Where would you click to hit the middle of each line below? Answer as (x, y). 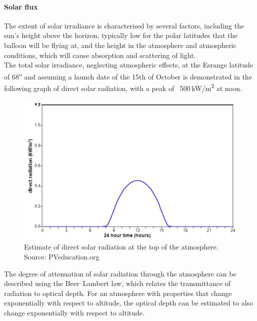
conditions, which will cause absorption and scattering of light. (100, 55)
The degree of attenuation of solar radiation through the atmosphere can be (120, 273)
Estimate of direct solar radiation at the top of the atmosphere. (121, 247)
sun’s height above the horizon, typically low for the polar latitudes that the (121, 35)
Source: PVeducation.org (62, 256)
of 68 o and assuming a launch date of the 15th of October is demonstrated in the (128, 75)
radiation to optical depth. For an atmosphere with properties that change (118, 293)
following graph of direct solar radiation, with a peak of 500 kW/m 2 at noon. (123, 87)
